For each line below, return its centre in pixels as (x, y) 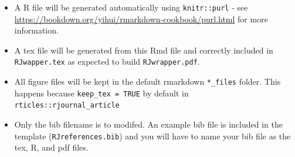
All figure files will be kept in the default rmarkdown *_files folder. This (147, 81)
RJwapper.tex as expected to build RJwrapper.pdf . (107, 61)
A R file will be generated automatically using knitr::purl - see (131, 7)
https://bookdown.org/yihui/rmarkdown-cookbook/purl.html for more (141, 19)
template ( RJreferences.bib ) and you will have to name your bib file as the (152, 136)
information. (36, 30)
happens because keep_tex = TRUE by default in (101, 93)
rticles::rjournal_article (67, 106)
